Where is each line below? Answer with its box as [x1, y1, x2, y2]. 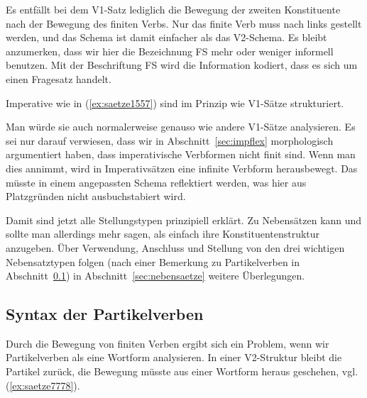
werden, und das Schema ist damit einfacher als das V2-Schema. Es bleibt [6, 30, 327, 45]
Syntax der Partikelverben [6, 303, 204, 325]
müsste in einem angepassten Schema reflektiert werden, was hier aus [6, 175, 307, 189]
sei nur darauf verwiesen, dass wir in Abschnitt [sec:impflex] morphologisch [6, 133, 334, 148]
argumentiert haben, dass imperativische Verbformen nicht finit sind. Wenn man [6, 147, 356, 162]
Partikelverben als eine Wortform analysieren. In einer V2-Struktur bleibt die [6, 350, 342, 365]
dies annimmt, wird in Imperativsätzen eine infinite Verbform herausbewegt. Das [6, 160, 358, 175]
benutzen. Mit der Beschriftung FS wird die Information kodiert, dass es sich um [6, 57, 358, 72]
